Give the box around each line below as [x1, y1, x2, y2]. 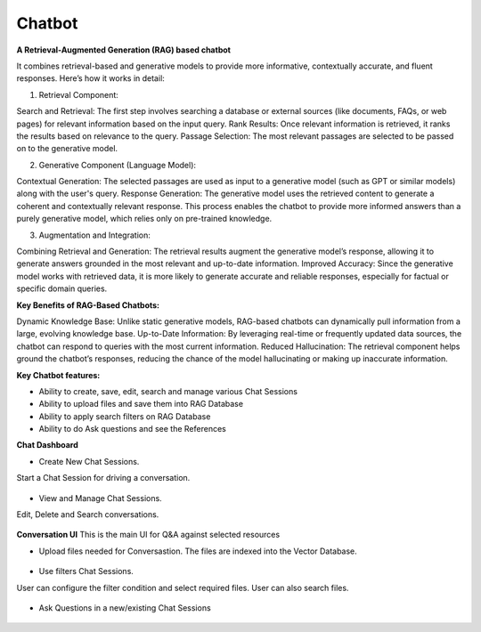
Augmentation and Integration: [38, 230, 151, 240]
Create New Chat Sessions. [38, 456, 140, 466]
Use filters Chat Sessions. [38, 566, 134, 577]
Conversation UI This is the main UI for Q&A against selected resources [16, 530, 281, 540]
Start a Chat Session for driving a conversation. [16, 473, 191, 483]
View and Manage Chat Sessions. [38, 492, 162, 503]
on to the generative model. [16, 143, 118, 154]
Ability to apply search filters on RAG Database [38, 410, 211, 422]
